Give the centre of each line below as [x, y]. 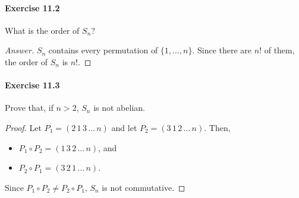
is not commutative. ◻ [144, 187]
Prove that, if [29, 108]
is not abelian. [119, 108]
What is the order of [42, 30]
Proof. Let [23, 127]
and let [124, 127]
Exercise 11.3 [32, 85]
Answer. [20, 50]
